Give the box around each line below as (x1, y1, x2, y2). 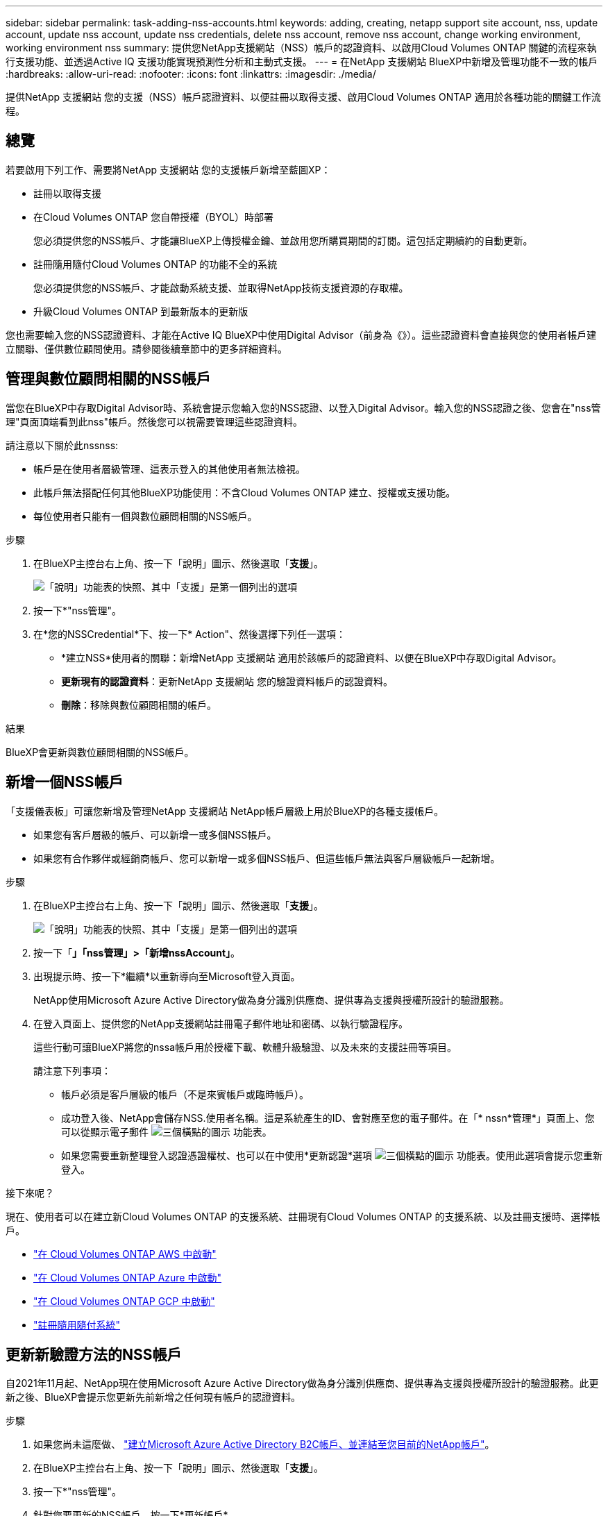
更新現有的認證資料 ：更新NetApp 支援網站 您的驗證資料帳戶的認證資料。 (61, 675, 393, 687)
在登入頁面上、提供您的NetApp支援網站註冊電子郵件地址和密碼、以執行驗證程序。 (33, 1017, 409, 1029)
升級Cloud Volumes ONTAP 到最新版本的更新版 (33, 305, 248, 317)
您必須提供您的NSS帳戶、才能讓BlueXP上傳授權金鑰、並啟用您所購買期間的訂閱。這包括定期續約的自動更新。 (33, 234, 533, 246)
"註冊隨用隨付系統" (33, 1318, 121, 1331)
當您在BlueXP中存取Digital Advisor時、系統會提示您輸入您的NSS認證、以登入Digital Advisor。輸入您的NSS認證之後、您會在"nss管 (6, 401, 601, 414)
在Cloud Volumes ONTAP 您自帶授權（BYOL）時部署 (33, 210, 274, 223)
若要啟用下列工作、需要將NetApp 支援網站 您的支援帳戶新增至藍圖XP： (6, 163, 331, 176)
